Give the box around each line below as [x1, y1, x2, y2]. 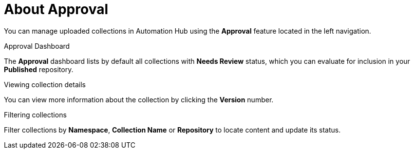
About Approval [4, 1, 108, 18]
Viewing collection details [4, 80, 86, 89]
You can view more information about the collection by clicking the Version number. [4, 95, 274, 104]
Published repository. [4, 65, 74, 74]
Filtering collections [4, 110, 67, 119]
